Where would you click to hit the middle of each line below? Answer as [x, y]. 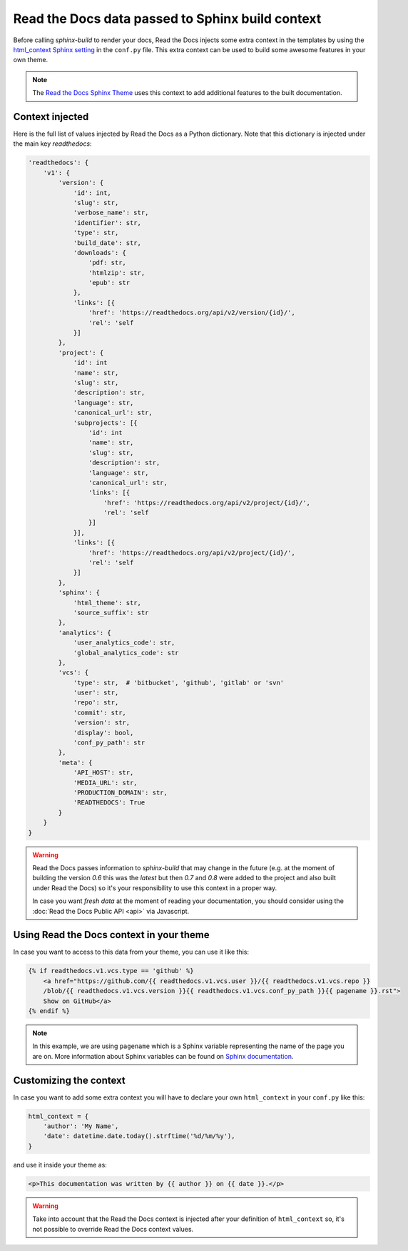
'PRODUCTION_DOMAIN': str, [120, 793]
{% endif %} [49, 1011]
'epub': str [109, 283]
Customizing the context [69, 1080]
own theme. [31, 60]
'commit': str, [100, 712]
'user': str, [96, 693]
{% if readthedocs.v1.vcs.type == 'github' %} [111, 971]
